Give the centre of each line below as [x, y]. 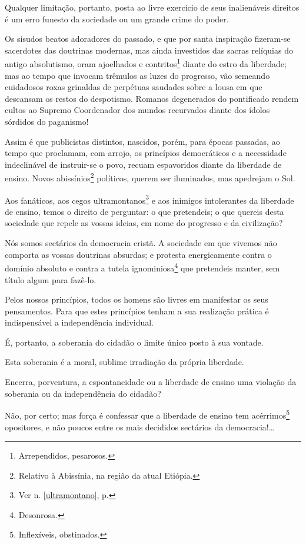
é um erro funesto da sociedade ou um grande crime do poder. [117, 19]
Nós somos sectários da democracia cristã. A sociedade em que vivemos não [141, 243]
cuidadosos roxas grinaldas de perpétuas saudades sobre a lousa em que [134, 87]
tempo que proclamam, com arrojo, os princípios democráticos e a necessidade [146, 153]
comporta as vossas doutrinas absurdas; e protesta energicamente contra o [138, 254]
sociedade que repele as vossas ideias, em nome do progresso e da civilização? [144, 223]
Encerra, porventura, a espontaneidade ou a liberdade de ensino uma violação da [151, 382]
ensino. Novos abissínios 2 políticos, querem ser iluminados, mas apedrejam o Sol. [150, 177]
